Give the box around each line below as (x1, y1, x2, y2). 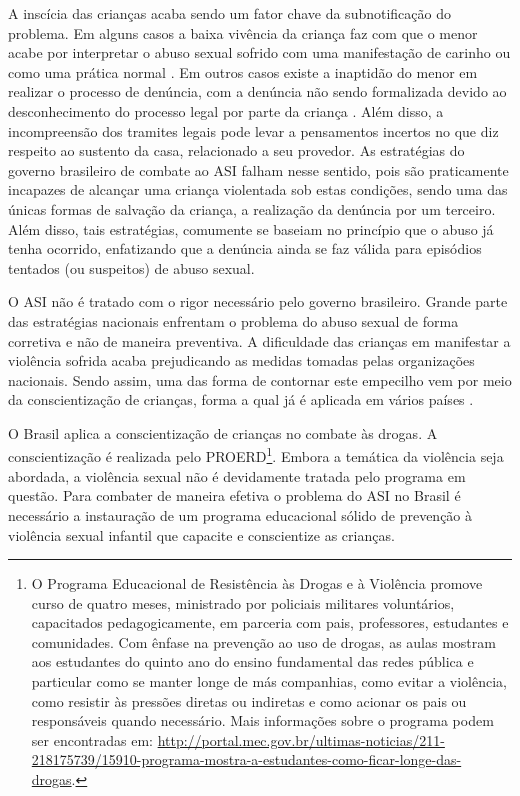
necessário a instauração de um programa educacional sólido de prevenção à (8, 504, 473, 525)
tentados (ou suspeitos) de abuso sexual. (8, 257, 255, 278)
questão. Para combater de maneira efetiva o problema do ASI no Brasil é (8, 485, 461, 506)
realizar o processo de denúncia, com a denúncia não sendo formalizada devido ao (8, 81, 507, 102)
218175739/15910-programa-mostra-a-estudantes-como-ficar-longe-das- (31, 749, 462, 770)
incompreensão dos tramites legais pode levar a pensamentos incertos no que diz (8, 120, 499, 141)
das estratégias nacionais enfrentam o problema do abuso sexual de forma (8, 310, 459, 331)
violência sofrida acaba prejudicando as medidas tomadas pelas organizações (8, 350, 475, 371)
